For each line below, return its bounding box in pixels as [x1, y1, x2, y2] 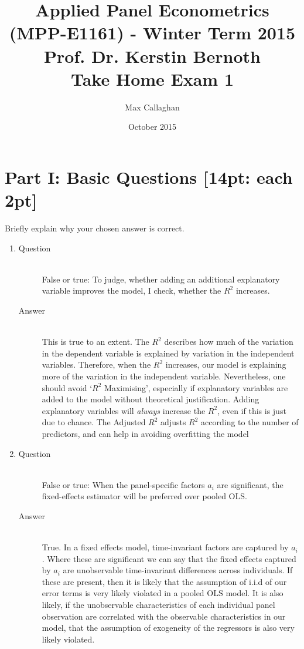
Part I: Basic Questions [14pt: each [5, 164, 293, 189]
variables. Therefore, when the [42, 358, 151, 371]
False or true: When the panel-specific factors [42, 478, 205, 490]
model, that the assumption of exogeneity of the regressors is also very [42, 621, 295, 634]
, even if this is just [217, 404, 286, 416]
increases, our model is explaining [165, 358, 286, 371]
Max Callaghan [125, 100, 180, 113]
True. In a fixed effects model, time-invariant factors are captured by [42, 541, 289, 553]
